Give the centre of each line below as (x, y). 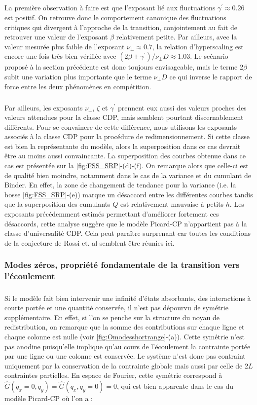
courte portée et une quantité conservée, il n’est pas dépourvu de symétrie (116, 308)
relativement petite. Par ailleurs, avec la (177, 37)
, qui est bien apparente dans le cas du (175, 386)
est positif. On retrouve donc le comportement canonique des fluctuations (115, 17)
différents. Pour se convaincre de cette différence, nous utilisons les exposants (121, 127)
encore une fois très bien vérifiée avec (60, 56)
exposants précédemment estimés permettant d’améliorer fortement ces (112, 214)
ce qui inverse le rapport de (211, 76)
